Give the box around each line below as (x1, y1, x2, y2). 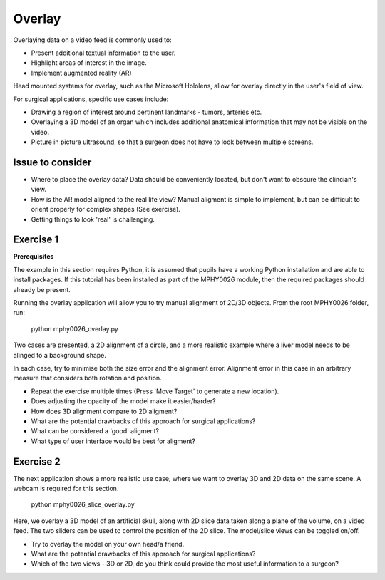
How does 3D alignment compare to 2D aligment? (31, 407, 178, 415)
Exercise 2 (13, 455, 61, 467)
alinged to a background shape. (13, 351, 107, 359)
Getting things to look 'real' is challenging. (31, 214, 155, 224)
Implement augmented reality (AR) (31, 68, 132, 77)
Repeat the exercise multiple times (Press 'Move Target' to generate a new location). (31, 387, 279, 395)
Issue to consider (13, 156, 92, 168)
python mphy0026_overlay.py (31, 324, 119, 333)
